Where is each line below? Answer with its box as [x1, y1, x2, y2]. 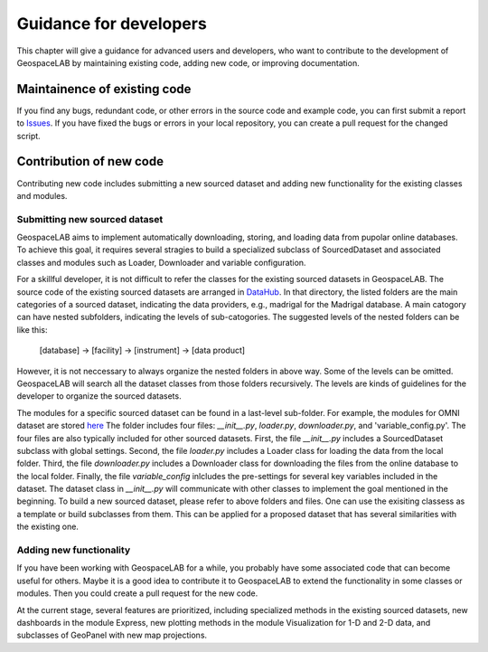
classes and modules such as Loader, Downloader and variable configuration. [16, 257, 306, 268]
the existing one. [16, 521, 79, 533]
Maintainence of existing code [16, 81, 192, 97]
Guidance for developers [16, 14, 207, 33]
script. [16, 130, 41, 141]
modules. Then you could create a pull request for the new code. [16, 588, 258, 599]
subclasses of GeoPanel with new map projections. [16, 629, 208, 641]
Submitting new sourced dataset [16, 213, 164, 225]
